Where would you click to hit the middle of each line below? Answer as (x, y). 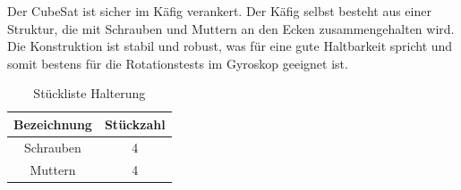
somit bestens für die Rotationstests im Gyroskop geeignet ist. (178, 63)
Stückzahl (135, 124)
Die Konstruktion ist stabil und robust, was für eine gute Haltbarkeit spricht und (230, 46)
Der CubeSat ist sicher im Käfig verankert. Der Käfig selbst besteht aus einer (219, 11)
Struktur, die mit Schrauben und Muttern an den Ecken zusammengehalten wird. (231, 28)
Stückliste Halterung (90, 93)
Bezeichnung (53, 124)
